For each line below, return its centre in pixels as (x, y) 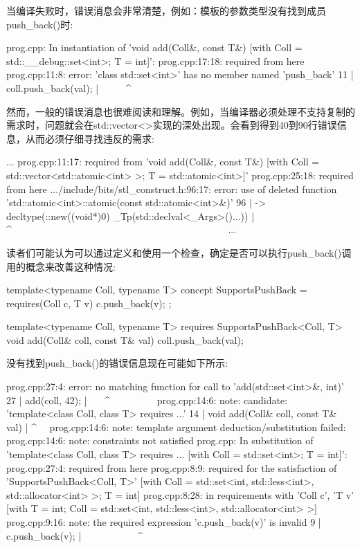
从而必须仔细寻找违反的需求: (90, 138)
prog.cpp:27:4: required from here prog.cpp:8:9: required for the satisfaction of (172, 467)
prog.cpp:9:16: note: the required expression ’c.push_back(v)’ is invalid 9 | (164, 522)
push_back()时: (40, 24)
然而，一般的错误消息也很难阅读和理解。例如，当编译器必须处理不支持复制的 (181, 111)
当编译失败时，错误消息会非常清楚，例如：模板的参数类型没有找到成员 (166, 10)
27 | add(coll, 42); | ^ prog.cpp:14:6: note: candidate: (147, 400)
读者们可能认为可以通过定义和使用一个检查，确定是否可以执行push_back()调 (179, 252)
